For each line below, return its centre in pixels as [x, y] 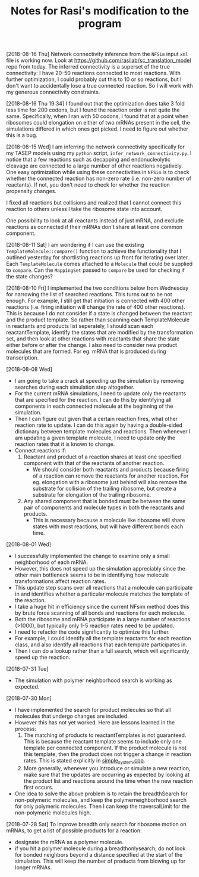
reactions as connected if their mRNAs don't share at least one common [94, 227]
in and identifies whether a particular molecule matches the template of [102, 594]
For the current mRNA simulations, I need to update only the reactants [100, 393]
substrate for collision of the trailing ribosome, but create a [104, 489]
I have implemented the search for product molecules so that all [93, 710]
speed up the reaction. [42, 658]
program [100, 24]
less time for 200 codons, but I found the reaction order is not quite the [93, 110]
